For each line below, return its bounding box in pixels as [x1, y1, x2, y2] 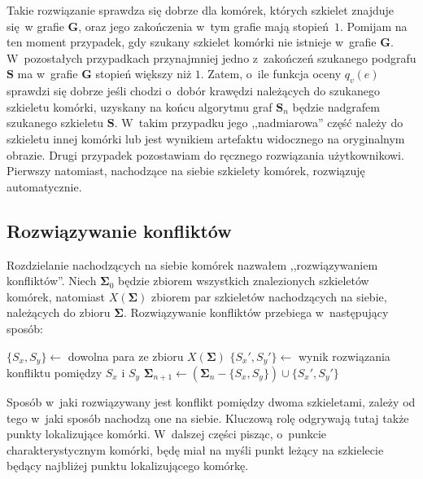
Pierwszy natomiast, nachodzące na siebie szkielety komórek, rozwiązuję [7, 162, 365, 179]
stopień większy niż [95, 65, 192, 82]
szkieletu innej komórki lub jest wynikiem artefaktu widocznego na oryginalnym [7, 130, 405, 147]
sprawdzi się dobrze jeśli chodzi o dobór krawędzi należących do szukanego [7, 82, 380, 99]
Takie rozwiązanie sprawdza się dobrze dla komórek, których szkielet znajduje [7, 2, 395, 18]
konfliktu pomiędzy [7, 363, 102, 380]
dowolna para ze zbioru [68, 347, 184, 364]
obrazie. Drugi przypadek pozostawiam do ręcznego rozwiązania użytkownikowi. [7, 146, 404, 163]
